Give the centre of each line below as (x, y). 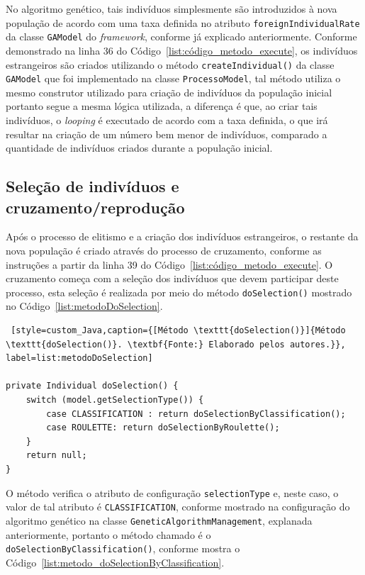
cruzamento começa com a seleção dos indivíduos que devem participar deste (172, 278)
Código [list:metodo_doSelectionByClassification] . (115, 562)
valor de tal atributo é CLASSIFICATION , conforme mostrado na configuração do (178, 507)
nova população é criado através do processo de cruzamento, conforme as (164, 250)
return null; (56, 456)
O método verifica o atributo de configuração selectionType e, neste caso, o (172, 492)
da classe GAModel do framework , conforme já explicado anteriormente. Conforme (181, 37)
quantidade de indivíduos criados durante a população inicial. (139, 148)
